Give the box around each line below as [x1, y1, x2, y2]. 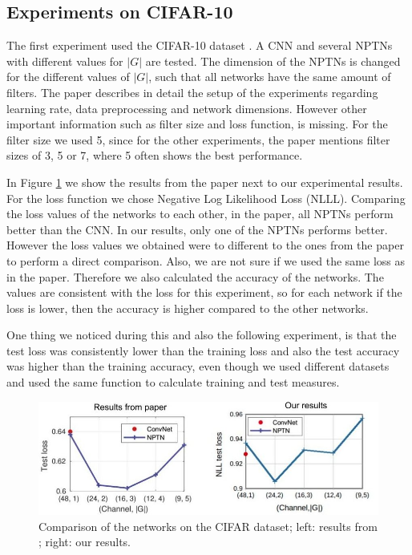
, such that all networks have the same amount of [148, 68, 391, 85]
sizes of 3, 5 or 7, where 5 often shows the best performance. [6, 147, 303, 164]
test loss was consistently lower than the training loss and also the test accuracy [6, 342, 400, 359]
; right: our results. [38, 533, 131, 550]
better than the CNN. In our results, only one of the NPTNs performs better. [6, 221, 388, 237]
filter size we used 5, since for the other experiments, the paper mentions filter [6, 131, 390, 148]
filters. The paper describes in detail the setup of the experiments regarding [6, 83, 378, 100]
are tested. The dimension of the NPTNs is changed [145, 52, 401, 69]
